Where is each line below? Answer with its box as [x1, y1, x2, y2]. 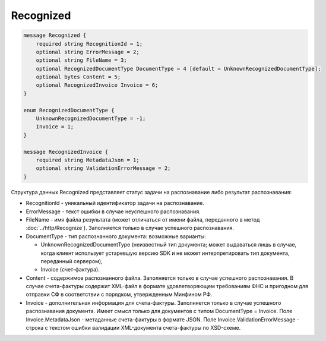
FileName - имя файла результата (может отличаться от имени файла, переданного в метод [26, 216, 260, 223]
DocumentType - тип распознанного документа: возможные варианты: [26, 232, 206, 240]
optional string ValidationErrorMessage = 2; [36, 165, 171, 172]
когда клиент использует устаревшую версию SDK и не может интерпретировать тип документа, [40, 250, 290, 257]
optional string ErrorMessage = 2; [36, 48, 140, 55]
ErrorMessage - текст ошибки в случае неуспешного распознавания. [26, 208, 201, 215]
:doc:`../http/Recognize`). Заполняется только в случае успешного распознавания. [26, 225, 235, 232]
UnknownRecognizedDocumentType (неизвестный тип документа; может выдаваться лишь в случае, [40, 241, 297, 248]
